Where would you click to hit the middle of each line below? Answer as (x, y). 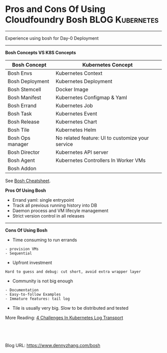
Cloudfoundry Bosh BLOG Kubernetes (82, 20)
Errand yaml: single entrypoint (43, 200)
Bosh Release (24, 121)
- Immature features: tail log (38, 299)
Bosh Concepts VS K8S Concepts (41, 52)
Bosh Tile (19, 129)
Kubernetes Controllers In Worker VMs (100, 160)
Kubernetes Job (74, 106)
